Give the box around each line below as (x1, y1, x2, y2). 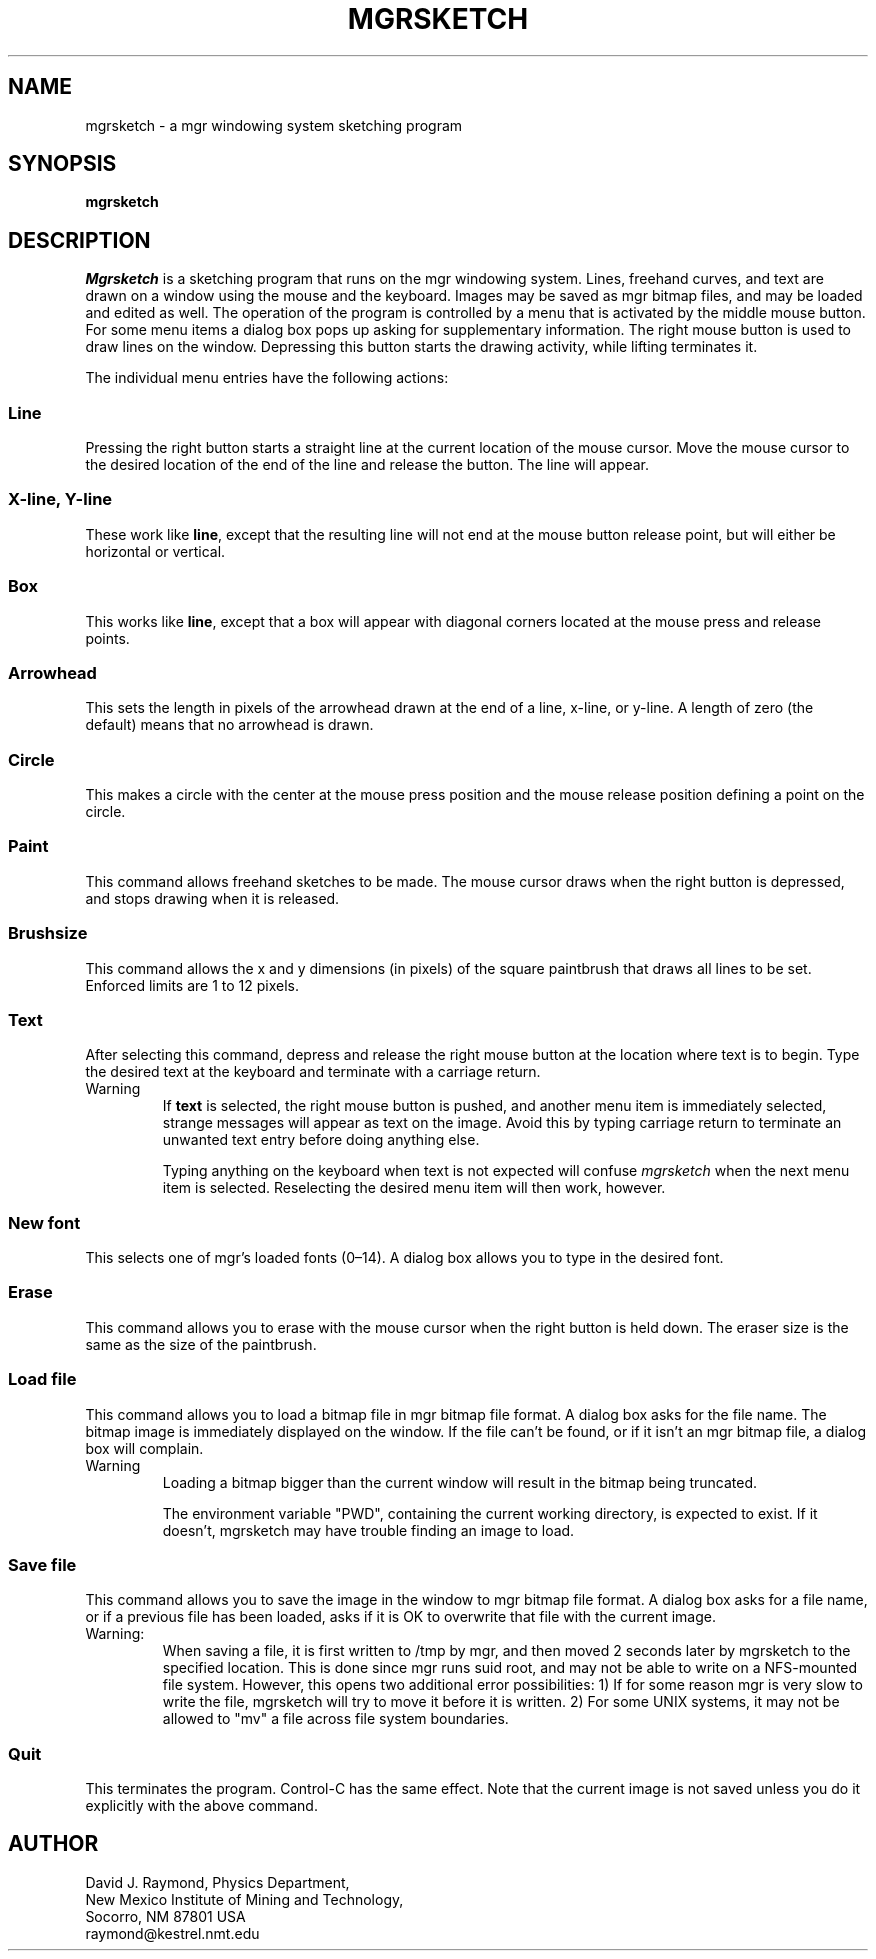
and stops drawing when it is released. (85, 889, 340, 907)
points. (85, 629, 130, 647)
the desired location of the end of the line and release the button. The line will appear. (85, 456, 650, 474)
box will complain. (85, 1439, 204, 1457)
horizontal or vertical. (85, 542, 226, 560)
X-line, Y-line (8, 489, 113, 510)
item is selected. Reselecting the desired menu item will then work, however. (162, 1179, 666, 1197)
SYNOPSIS (8, 151, 117, 177)
